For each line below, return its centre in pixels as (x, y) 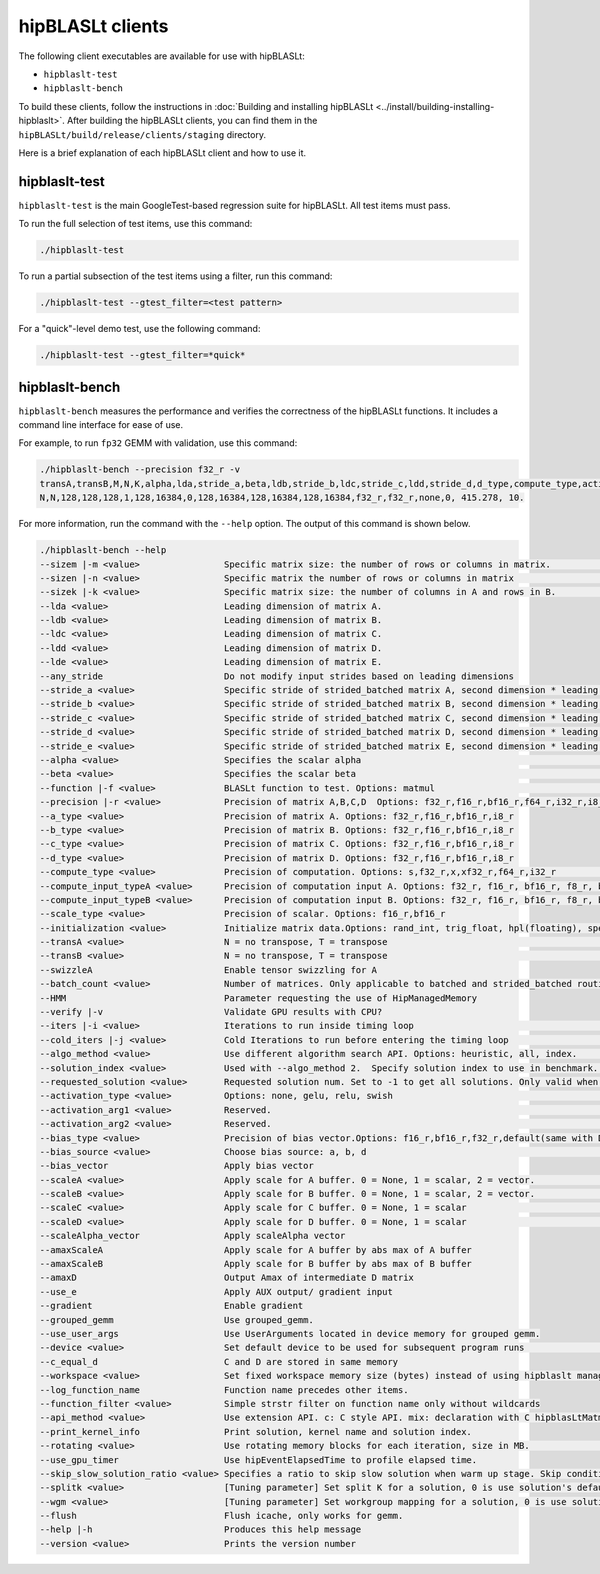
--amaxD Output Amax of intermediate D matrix (227, 1278)
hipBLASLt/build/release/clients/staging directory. (142, 134)
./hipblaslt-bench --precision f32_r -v (139, 469)
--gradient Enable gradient (171, 1306)
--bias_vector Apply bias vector (176, 1166)
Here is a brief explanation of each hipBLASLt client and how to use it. (162, 152)
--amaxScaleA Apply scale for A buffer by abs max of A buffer (255, 1249)
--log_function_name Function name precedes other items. (224, 1389)
